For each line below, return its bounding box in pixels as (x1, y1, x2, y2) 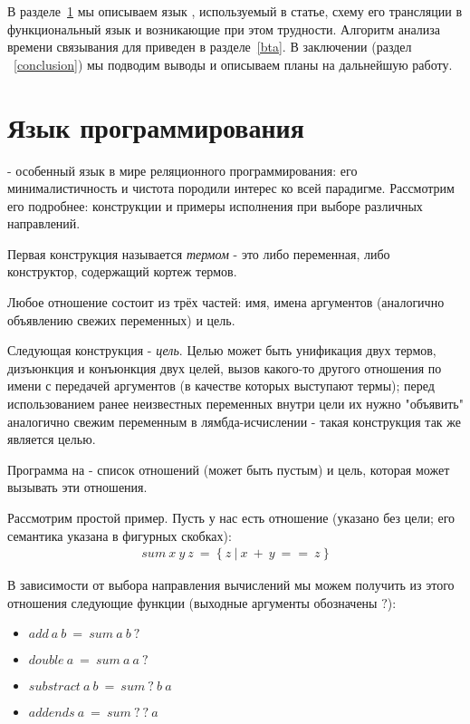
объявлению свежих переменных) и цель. (7, 310, 235, 329)
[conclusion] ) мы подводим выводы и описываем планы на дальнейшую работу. (14, 54, 453, 73)
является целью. (7, 430, 96, 449)
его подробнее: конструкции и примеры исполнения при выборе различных (7, 196, 423, 215)
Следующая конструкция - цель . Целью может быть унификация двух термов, (7, 341, 436, 360)
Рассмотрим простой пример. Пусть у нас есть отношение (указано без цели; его (7, 508, 456, 526)
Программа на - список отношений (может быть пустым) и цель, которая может (7, 459, 450, 478)
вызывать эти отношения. (7, 478, 148, 497)
